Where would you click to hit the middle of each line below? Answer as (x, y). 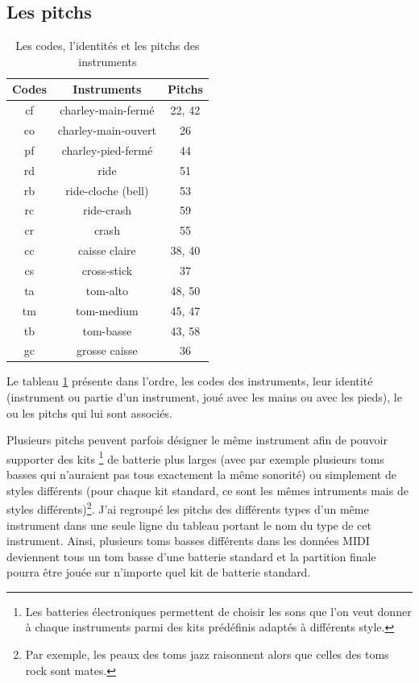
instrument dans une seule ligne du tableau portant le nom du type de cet (189, 525)
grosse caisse (107, 350)
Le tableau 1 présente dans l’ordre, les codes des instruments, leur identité (190, 381)
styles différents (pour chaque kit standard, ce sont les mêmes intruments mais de (207, 490)
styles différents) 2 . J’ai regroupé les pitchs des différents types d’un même (188, 508)
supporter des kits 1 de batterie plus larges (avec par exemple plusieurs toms (195, 457)
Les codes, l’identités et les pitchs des (108, 46)
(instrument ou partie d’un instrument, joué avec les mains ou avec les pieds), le (204, 397)
